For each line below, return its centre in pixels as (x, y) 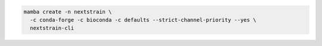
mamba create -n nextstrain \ (68, 11)
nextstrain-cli (52, 28)
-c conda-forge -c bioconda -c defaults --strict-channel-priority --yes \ (143, 20)
